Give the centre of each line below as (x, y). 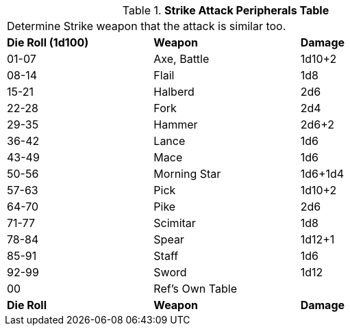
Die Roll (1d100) (48, 42)
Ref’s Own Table (195, 289)
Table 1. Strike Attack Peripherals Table (226, 10)
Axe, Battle (182, 59)
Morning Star (187, 174)
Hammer (176, 124)
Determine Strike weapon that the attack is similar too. (147, 26)
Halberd (174, 92)
